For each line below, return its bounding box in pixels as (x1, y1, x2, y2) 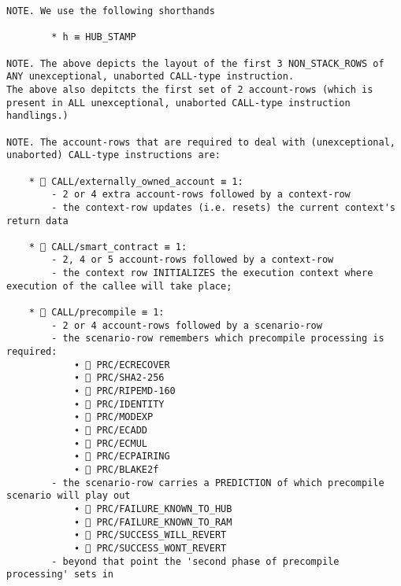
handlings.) (6, 110, 69, 122)
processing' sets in (6, 569, 114, 580)
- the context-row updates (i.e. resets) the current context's (51, 201, 395, 213)
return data (6, 215, 69, 227)
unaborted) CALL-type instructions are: (6, 149, 221, 161)
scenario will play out (6, 490, 131, 502)
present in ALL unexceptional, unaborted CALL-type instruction (6, 97, 351, 109)
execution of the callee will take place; (6, 280, 232, 292)
